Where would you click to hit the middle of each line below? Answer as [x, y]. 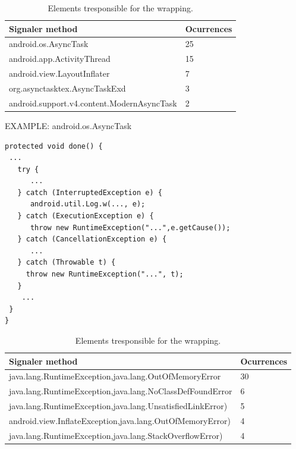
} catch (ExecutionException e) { [86, 216]
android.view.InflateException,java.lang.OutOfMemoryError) [120, 420]
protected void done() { [54, 146]
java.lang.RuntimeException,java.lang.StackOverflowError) [116, 435]
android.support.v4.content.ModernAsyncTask [93, 103]
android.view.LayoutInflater [59, 73]
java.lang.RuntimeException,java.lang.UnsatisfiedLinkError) [118, 406]
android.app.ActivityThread [60, 59]
